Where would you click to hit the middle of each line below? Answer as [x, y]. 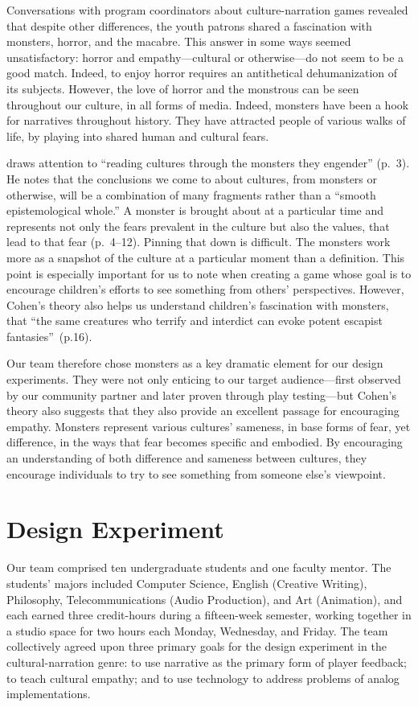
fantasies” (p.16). [49, 336]
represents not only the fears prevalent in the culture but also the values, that [198, 226]
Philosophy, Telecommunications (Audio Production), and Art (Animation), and [205, 599]
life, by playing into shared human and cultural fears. [138, 136]
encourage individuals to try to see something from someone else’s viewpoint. [196, 473]
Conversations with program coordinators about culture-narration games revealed [207, 10]
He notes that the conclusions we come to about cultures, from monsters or [192, 178]
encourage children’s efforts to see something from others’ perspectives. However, [205, 289]
